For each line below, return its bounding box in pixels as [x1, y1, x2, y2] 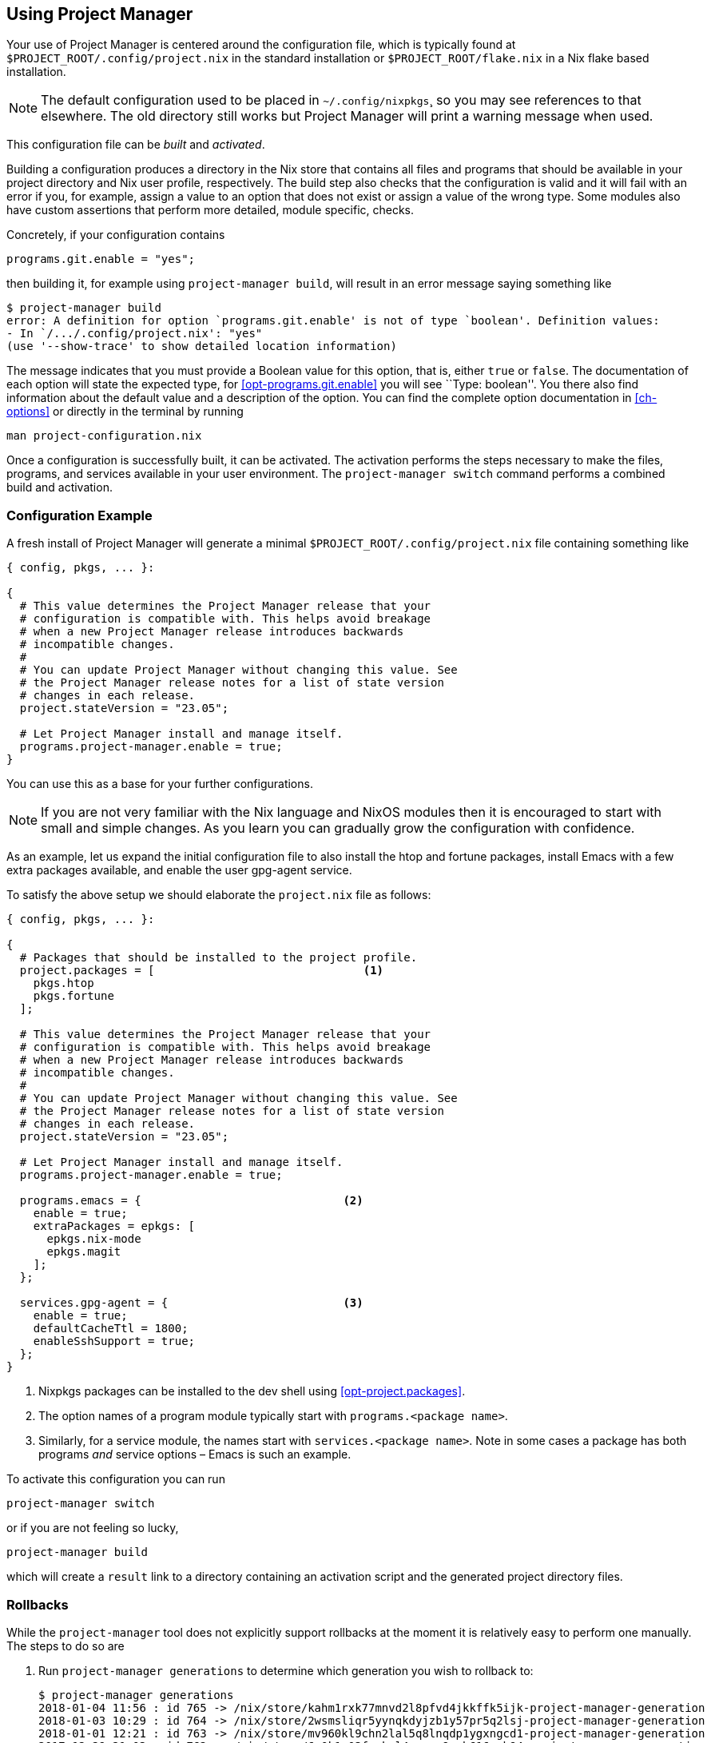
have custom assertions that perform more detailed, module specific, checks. [6, 203, 415, 217]
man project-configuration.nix [6, 429, 202, 443]
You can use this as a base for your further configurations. [6, 777, 313, 791]
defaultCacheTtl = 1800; [33, 1322, 189, 1335]
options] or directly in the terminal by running [6, 404, 244, 419]
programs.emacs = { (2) [19, 1194, 363, 1208]
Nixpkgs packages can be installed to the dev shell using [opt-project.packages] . [38, 1384, 466, 1399]
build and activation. [6, 480, 113, 495]
